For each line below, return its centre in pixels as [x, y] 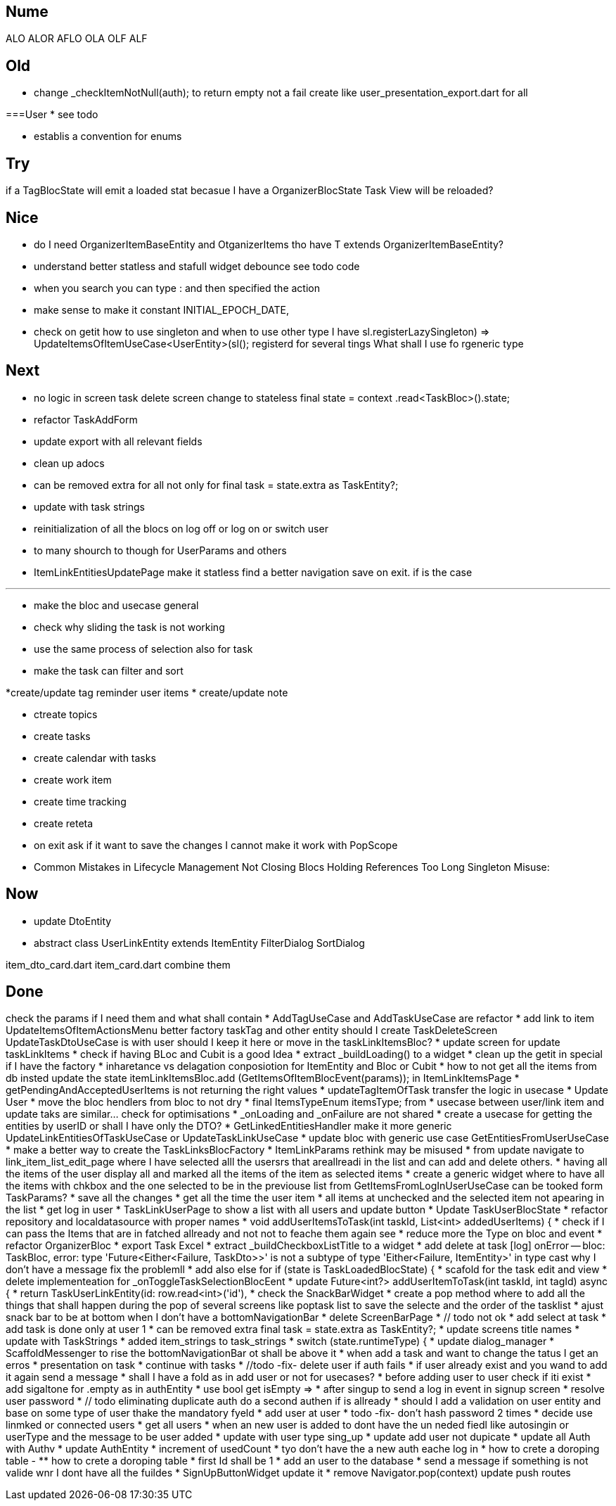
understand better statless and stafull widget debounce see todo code [197, 266]
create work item [73, 779]
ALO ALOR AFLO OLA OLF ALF [77, 39]
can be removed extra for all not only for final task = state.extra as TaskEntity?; [216, 485]
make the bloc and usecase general [116, 605]
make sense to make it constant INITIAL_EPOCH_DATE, [161, 310]
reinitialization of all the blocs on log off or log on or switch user [181, 528]
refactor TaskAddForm [86, 419]
